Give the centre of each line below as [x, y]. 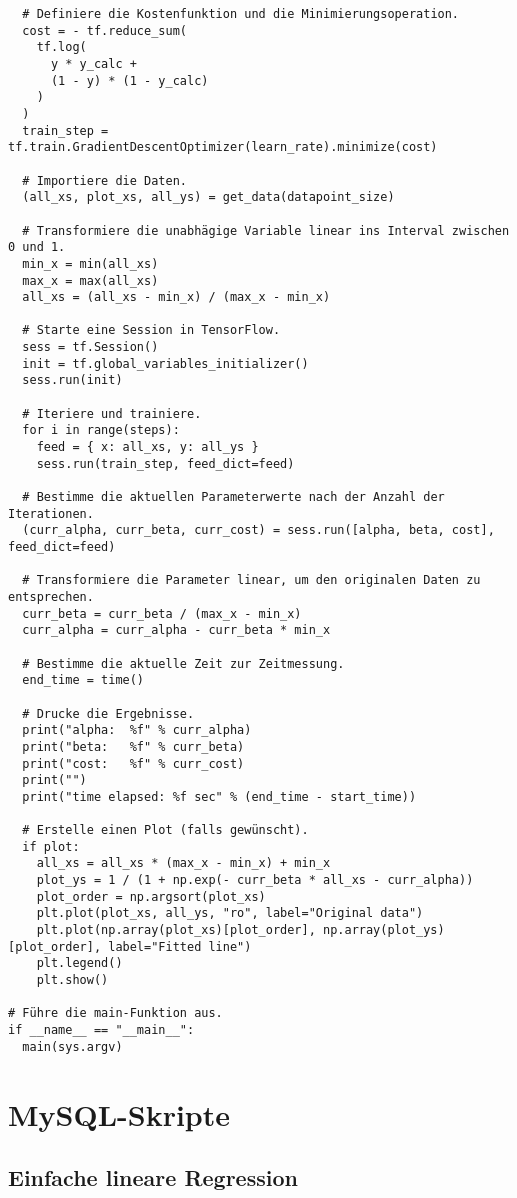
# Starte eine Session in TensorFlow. [151, 330]
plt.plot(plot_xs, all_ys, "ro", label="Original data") [230, 913]
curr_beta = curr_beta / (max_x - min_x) [162, 613]
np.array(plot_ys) [383, 930]
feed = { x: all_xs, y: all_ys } [147, 447]
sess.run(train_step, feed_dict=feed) [165, 463]
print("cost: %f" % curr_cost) [133, 763]
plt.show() [72, 980]
